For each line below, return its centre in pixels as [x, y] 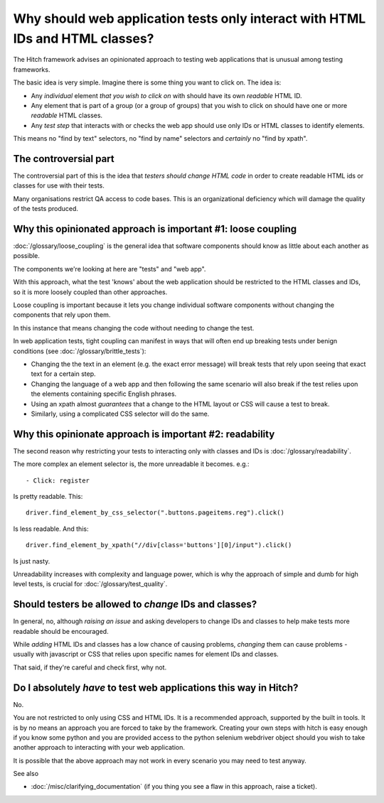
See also [26, 774]
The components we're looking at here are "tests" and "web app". [110, 269]
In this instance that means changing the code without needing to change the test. [134, 328]
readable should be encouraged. [61, 631]
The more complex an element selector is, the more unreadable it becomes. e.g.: [131, 464]
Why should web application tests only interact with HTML [190, 18]
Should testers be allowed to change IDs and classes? [135, 604]
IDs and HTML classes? [84, 38]
